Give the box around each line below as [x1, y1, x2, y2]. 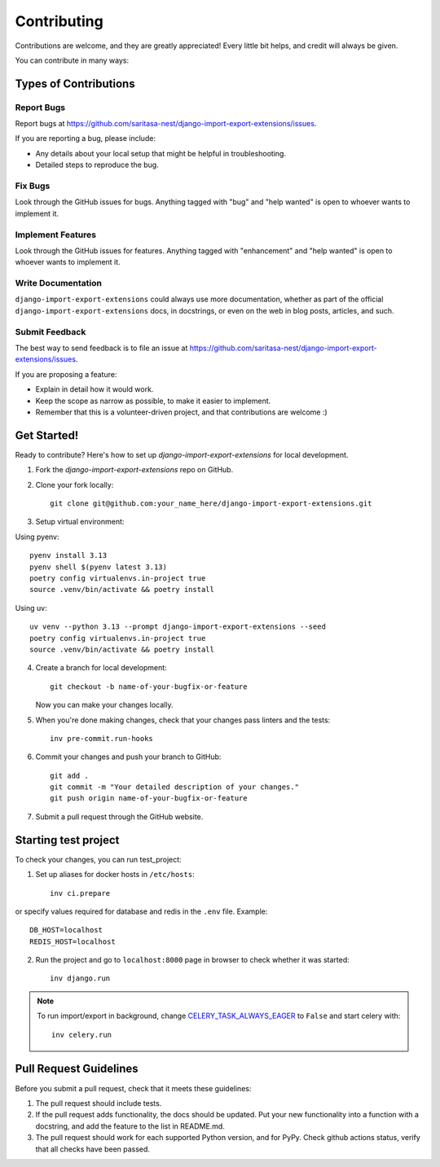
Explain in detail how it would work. [35, 384, 154, 394]
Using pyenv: [15, 532, 60, 542]
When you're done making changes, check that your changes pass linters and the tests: [35, 715, 331, 725]
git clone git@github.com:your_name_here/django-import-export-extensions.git [50, 499, 372, 508]
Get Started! [15, 428, 79, 442]
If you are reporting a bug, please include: [15, 134, 156, 143]
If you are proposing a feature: [15, 369, 117, 379]
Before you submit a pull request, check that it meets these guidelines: [15, 1083, 252, 1093]
